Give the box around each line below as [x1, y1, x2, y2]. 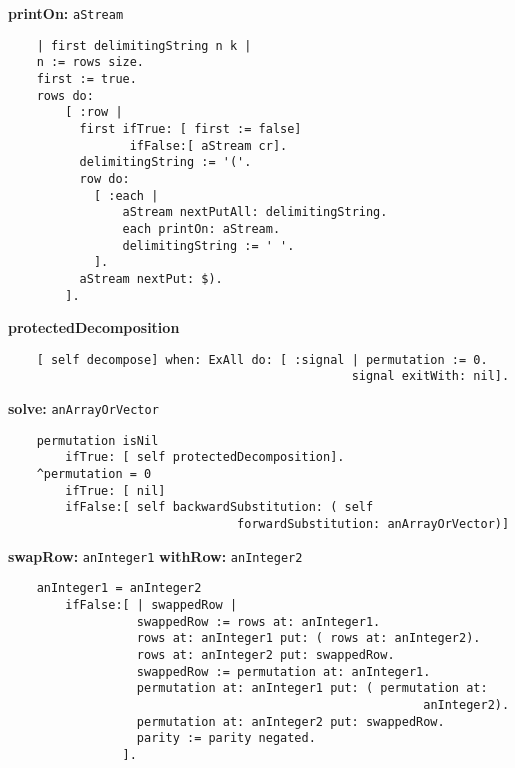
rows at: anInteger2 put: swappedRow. [136, 647, 395, 662]
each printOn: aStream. [122, 221, 281, 236]
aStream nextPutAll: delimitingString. [122, 205, 388, 220]
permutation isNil [36, 433, 159, 448]
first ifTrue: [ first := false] [79, 121, 302, 136]
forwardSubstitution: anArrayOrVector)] [237, 517, 510, 531]
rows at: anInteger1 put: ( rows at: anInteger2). [136, 631, 481, 646]
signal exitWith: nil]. [351, 369, 510, 384]
